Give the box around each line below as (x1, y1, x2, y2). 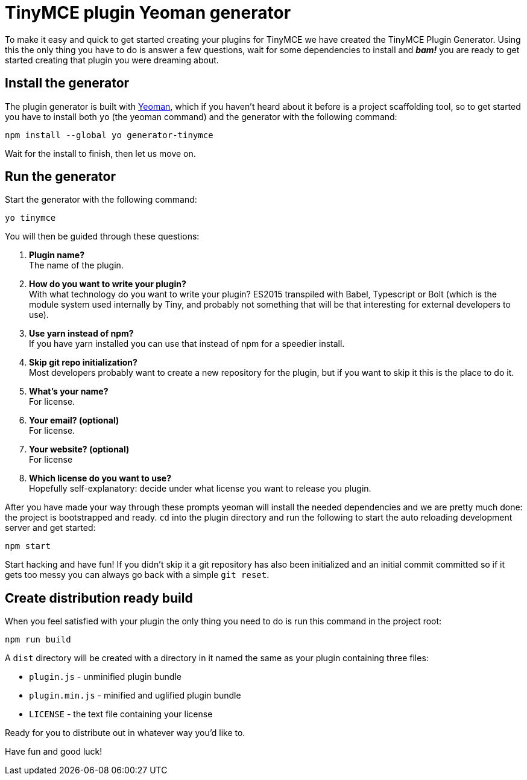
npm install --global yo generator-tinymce (5, 130, 213, 140)
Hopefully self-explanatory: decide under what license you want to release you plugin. (29, 483, 371, 494)
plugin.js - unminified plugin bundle (29, 671, 181, 682)
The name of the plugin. (29, 260, 124, 271)
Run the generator (5, 169, 116, 185)
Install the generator (5, 75, 130, 91)
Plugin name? (29, 250, 85, 261)
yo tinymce (5, 213, 56, 223)
